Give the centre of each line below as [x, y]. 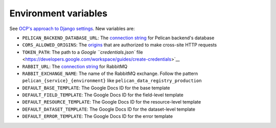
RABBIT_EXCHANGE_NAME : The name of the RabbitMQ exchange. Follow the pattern [110, 73]
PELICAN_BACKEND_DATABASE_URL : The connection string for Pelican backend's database [118, 38]
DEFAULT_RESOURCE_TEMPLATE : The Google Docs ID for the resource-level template [112, 102]
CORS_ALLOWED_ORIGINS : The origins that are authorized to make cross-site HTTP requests [120, 45]
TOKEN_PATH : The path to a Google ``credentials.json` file [83, 52]
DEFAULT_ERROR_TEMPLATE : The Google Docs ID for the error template [98, 116]
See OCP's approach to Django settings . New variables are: [72, 29]
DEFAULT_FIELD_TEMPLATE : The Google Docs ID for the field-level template [103, 95]
